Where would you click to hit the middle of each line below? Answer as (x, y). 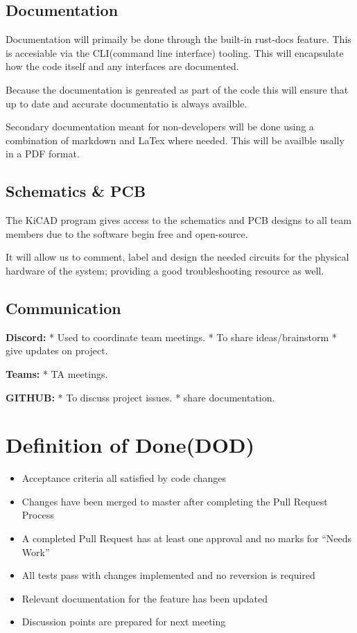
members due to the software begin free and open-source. (127, 233)
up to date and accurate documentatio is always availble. (127, 103)
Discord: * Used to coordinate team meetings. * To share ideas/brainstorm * (171, 337)
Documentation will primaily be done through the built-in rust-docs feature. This (178, 39)
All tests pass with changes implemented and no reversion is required (168, 575)
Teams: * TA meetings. (57, 373)
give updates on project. (57, 350)
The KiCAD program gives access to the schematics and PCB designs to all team (178, 220)
